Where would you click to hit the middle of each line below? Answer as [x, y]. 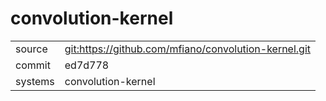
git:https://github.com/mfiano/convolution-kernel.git [188, 49]
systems [35, 81]
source [31, 49]
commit [33, 65]
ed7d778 [87, 65]
